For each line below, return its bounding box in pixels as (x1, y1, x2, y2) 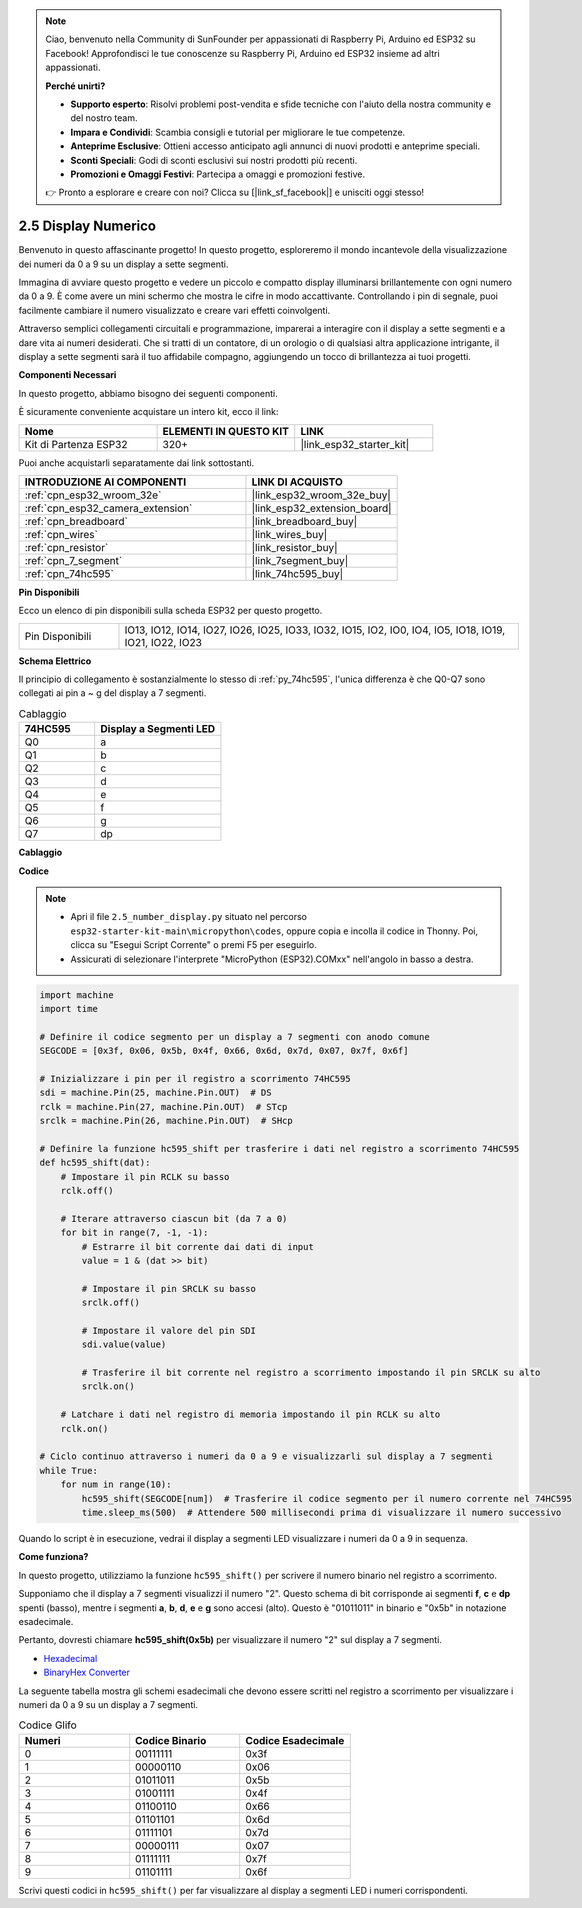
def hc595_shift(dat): (39, 1157, 151, 1169)
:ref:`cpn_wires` (24, 527, 99, 541)
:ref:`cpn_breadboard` (24, 514, 129, 528)
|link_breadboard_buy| (251, 514, 358, 528)
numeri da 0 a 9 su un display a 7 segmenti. (18, 1698, 199, 1710)
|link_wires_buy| (251, 527, 328, 541)
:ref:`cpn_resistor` (24, 540, 109, 554)
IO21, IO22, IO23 (124, 635, 202, 649)
